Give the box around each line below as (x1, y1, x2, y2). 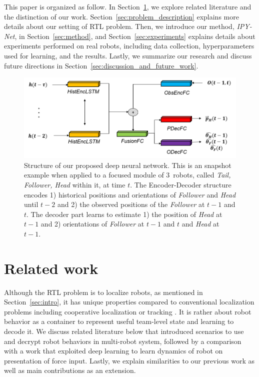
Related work (4, 257, 98, 278)
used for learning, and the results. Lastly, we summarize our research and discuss (4, 50, 252, 60)
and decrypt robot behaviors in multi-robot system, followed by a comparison (4, 335, 241, 346)
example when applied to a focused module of (24, 169, 164, 180)
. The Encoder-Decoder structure (130, 179, 231, 189)
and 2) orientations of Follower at (40, 218, 144, 229)
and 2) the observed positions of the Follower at (57, 199, 205, 209)
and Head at (181, 218, 219, 229)
